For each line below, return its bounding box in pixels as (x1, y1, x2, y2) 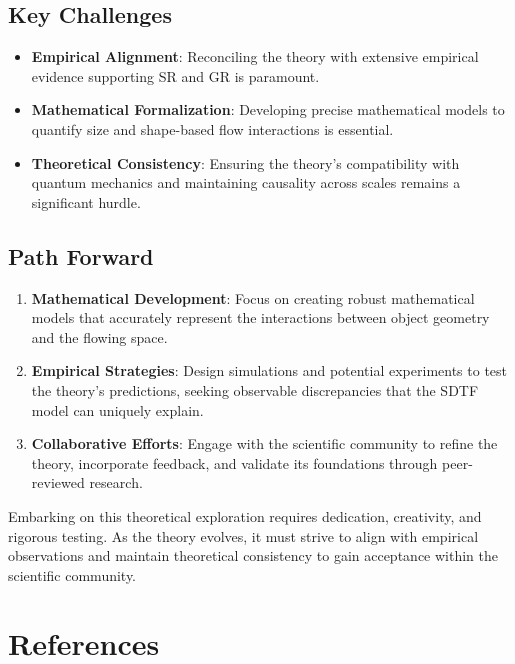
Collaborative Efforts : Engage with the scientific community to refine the (31, 433, 498, 454)
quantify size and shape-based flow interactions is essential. (31, 118, 394, 139)
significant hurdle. (31, 191, 141, 212)
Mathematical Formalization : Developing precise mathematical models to (31, 99, 505, 120)
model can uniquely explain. (31, 399, 204, 420)
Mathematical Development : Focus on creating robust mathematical (31, 287, 475, 308)
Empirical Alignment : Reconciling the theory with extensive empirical (31, 46, 479, 67)
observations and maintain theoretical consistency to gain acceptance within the (8, 545, 498, 566)
